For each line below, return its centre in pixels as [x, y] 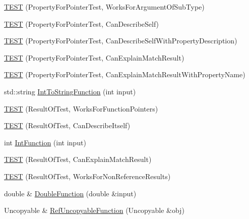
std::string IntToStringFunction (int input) [70, 91]
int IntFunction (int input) [45, 142]
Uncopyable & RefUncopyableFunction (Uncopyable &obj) [94, 210]
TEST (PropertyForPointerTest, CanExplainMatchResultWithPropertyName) [125, 74]
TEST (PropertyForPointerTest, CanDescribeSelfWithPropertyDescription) [121, 41]
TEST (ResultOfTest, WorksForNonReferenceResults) [87, 176]
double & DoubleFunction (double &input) [70, 193]
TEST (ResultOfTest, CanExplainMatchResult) [78, 159]
